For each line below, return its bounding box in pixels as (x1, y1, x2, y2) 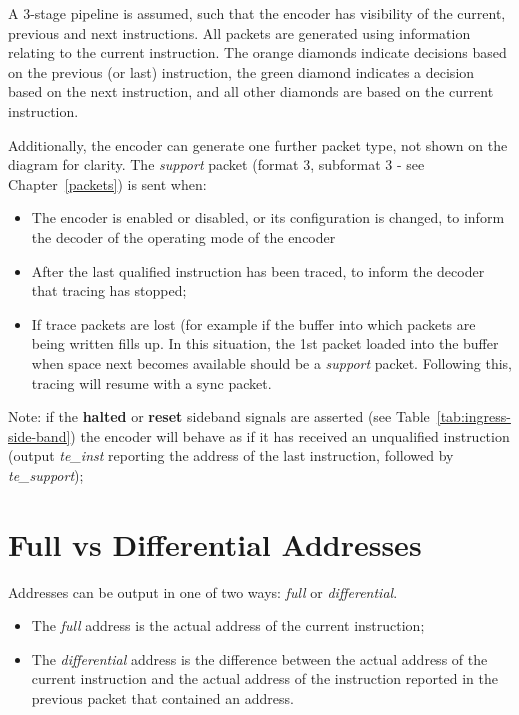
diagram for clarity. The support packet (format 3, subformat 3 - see (8, 154, 425, 175)
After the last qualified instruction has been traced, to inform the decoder (31, 260, 485, 281)
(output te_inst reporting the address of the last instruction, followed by (8, 445, 454, 466)
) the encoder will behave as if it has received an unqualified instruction (70, 425, 510, 446)
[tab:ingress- (436, 406, 511, 427)
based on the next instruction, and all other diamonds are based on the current (8, 81, 494, 102)
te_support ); (8, 464, 84, 485)
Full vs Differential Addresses (8, 523, 422, 564)
